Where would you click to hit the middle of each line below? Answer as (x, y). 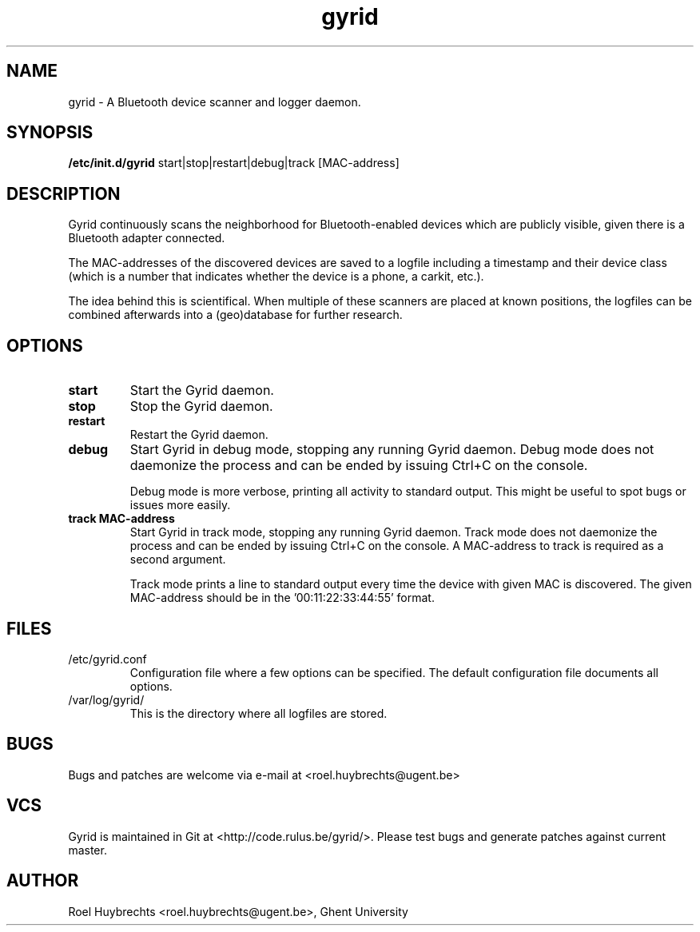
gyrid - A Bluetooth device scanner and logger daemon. (215, 102)
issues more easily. (180, 505)
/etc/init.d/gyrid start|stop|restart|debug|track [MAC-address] (234, 163)
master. (87, 850)
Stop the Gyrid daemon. (201, 406)
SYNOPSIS (50, 133)
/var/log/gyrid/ (106, 699)
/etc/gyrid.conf (107, 659)
